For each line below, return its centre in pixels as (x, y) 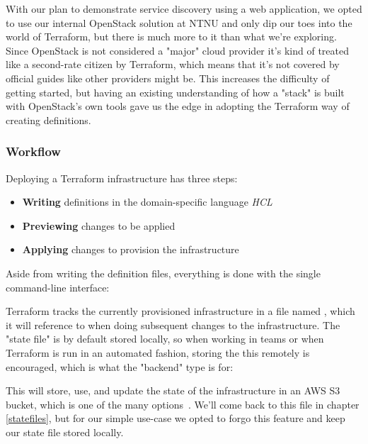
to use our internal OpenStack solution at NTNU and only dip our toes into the (179, 22)
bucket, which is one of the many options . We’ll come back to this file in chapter (183, 404)
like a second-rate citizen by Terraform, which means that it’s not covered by (173, 64)
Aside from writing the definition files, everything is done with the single (163, 273)
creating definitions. (48, 120)
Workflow (33, 151)
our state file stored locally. (65, 432)
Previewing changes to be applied (99, 225)
